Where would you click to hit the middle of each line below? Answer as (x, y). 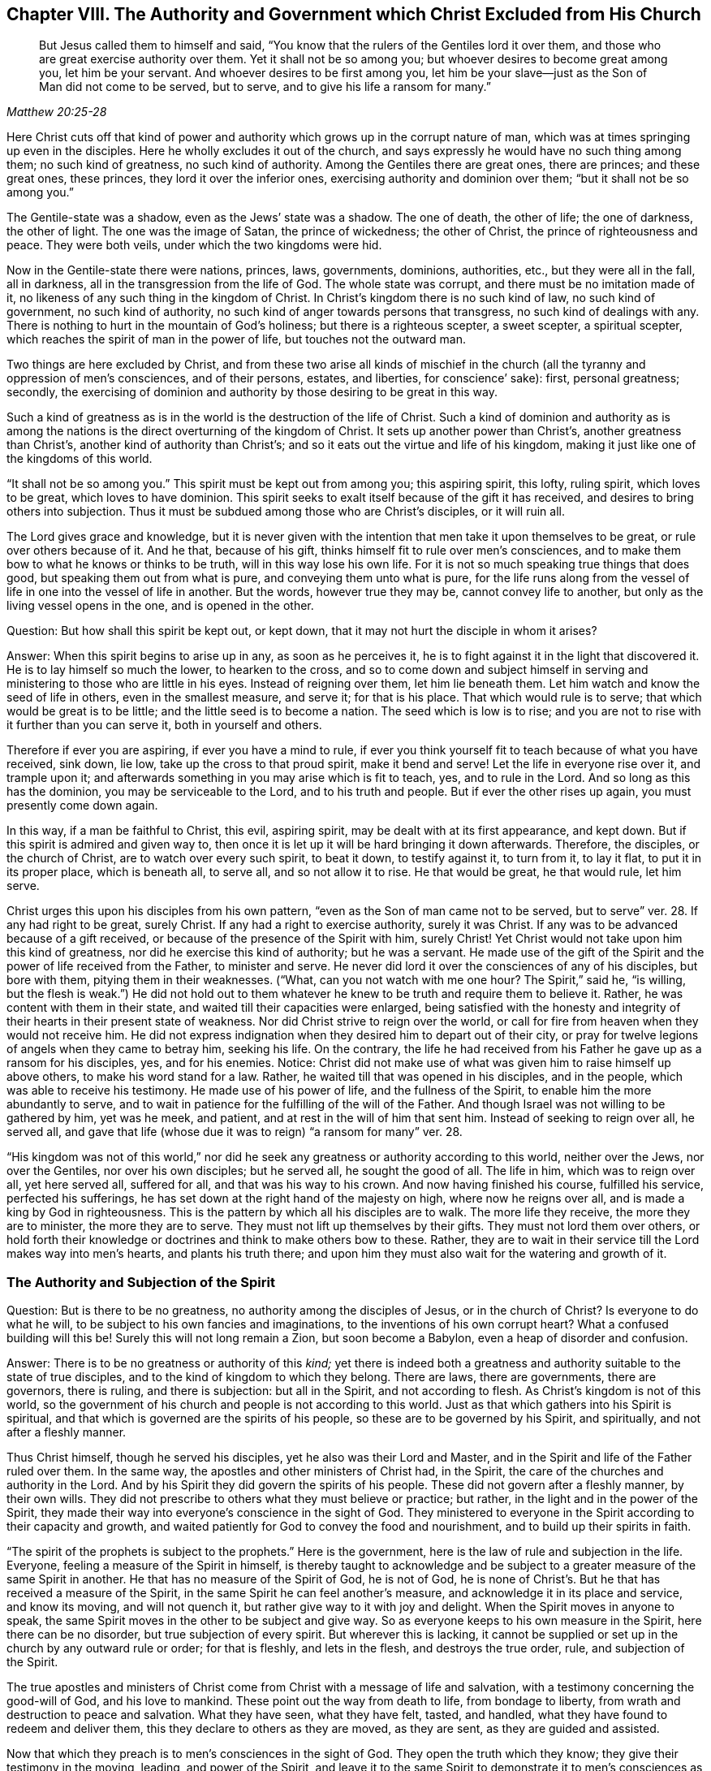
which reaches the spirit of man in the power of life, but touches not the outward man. (236, 339)
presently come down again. (82, 806)
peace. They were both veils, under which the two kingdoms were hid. (194, 245)
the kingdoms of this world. (80, 459)
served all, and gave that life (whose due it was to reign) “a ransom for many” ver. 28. (235, 1132)
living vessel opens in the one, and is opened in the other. (160, 606)
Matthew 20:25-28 (57, 112)
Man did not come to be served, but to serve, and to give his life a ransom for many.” (265, 87)
